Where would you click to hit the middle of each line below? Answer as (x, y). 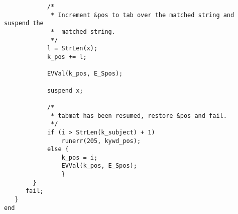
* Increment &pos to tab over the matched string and (143, 15)
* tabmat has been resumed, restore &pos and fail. (139, 116)
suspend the (24, 23)
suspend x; (65, 90)
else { (58, 149)
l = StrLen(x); (72, 49)
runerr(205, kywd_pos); (101, 141)
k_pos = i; (80, 157)
